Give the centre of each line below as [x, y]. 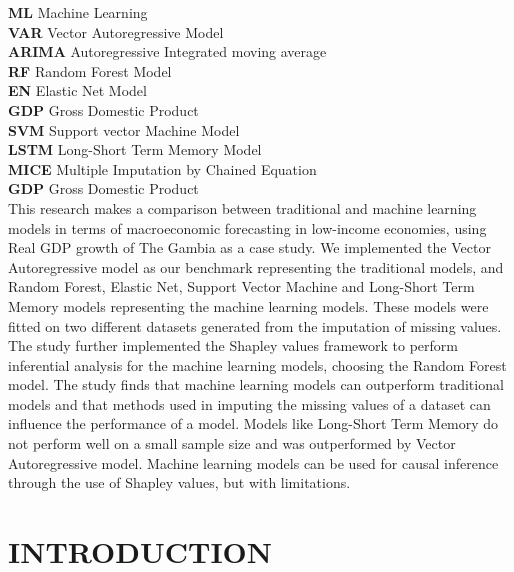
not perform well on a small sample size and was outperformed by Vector [232, 443]
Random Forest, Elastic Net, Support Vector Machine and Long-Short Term [241, 286]
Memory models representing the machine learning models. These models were [248, 305]
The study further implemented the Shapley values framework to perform [233, 345]
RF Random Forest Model [90, 70]
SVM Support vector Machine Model [124, 129]
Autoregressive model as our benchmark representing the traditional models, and [256, 266]
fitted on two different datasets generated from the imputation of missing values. [255, 325]
